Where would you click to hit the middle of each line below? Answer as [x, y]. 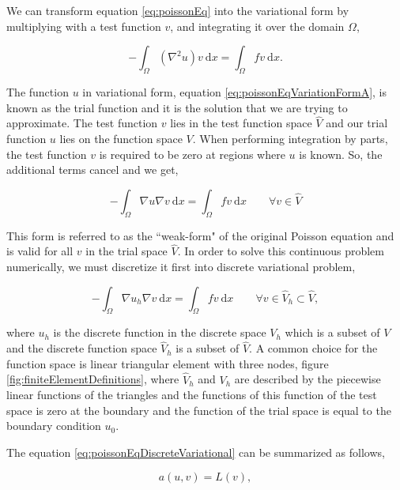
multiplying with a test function [84, 26]
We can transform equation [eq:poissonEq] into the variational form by [178, 10]
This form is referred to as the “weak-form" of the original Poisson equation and [200, 235]
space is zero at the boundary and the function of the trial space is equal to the [199, 410]
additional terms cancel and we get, [92, 170]
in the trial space [126, 251]
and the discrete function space [82, 348]
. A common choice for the [313, 348]
